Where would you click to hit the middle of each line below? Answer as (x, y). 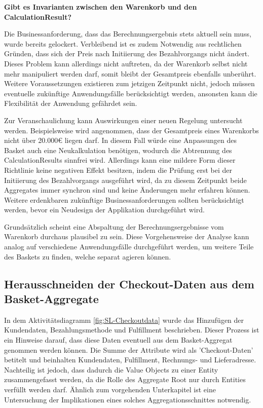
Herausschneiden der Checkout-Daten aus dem (129, 284)
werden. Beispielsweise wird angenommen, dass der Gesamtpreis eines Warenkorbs (131, 130)
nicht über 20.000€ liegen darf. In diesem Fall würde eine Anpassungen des (120, 140)
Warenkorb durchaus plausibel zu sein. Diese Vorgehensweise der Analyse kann (127, 236)
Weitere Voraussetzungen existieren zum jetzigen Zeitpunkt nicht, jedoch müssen (129, 83)
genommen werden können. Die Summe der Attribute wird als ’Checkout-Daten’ (129, 349)
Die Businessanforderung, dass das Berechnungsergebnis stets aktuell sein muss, (128, 34)
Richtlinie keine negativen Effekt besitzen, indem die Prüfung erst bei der (118, 170)
